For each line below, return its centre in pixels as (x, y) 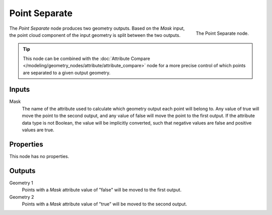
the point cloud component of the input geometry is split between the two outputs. (95, 35)
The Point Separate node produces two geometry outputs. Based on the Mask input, (97, 28)
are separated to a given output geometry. (67, 73)
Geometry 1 (21, 183)
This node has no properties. (39, 156)
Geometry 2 (22, 197)
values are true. (38, 130)
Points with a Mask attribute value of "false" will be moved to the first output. (102, 190)
